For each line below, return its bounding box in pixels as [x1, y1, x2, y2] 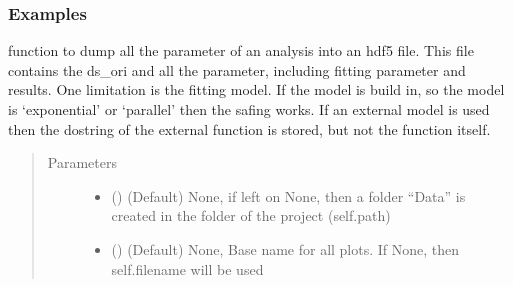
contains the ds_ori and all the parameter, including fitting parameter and [8, 59, 466, 80]
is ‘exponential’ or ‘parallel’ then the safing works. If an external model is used [8, 99, 490, 119]
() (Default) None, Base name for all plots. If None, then [111, 238, 460, 259]
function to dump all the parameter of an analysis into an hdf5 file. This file [8, 40, 474, 61]
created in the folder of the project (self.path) [111, 205, 391, 226]
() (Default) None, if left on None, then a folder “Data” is [111, 185, 466, 206]
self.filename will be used [111, 258, 264, 279]
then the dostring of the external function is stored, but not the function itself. [8, 118, 491, 139]
